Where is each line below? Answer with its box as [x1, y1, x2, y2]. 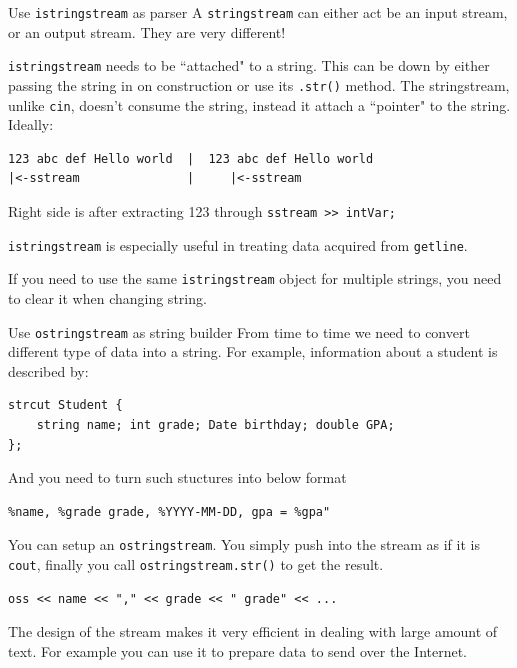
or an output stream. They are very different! [8, 21, 286, 42]
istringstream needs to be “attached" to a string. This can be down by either [8, 55, 490, 76]
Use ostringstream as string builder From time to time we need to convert [8, 321, 470, 342]
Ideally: [8, 114, 54, 135]
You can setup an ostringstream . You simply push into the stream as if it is [8, 534, 480, 555]
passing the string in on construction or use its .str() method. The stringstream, [8, 74, 510, 95]
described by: [8, 360, 89, 381]
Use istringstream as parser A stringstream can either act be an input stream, [8, 2, 508, 22]
